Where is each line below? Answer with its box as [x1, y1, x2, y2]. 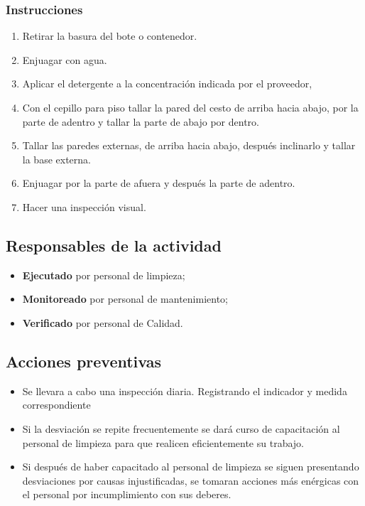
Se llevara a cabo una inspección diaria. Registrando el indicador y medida [22, 383, 347, 398]
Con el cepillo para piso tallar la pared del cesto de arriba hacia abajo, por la [22, 100, 359, 114]
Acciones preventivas [6, 350, 161, 372]
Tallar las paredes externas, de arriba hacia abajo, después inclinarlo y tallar [22, 138, 356, 153]
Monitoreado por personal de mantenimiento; [22, 291, 228, 306]
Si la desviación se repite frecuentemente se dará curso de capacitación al [22, 421, 340, 436]
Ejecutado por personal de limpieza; [22, 267, 185, 282]
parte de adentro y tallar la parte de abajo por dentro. [22, 114, 259, 129]
